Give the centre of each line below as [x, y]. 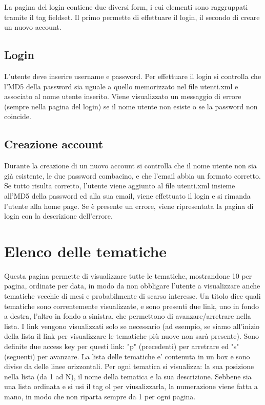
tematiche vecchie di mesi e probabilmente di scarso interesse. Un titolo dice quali [132, 296]
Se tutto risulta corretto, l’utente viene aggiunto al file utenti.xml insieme [120, 186]
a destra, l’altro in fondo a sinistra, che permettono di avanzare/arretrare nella [128, 316]
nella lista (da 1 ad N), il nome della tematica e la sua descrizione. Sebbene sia [128, 376]
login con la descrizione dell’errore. [58, 216]
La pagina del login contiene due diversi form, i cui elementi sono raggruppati [126, 7]
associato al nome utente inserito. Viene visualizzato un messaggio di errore [123, 96]
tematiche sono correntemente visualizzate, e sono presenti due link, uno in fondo [132, 306]
